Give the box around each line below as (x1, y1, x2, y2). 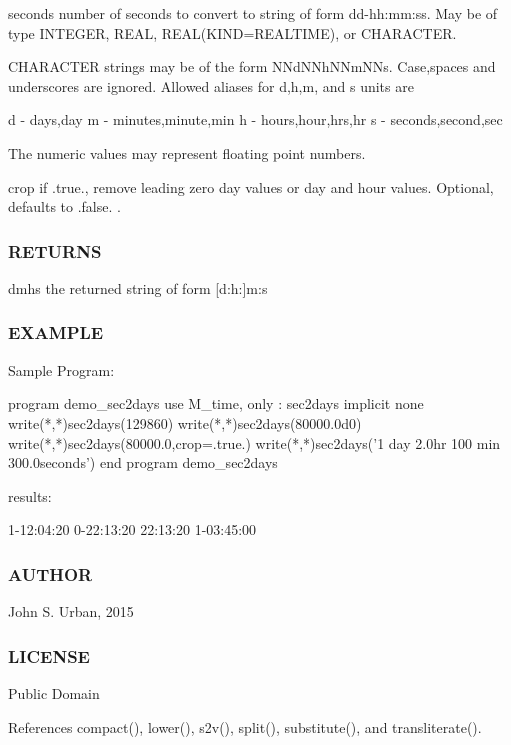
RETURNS (8, 238, 102, 263)
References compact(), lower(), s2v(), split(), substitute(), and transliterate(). (8, 716, 482, 737)
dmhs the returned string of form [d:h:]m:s (8, 277, 268, 298)
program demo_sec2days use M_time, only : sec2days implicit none (8, 393, 424, 414)
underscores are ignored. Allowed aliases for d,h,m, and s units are (8, 75, 414, 96)
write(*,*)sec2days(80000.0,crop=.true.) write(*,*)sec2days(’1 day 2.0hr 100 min (8, 432, 501, 453)
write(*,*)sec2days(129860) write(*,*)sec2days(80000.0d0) (8, 412, 362, 433)
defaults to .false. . (8, 196, 121, 217)
